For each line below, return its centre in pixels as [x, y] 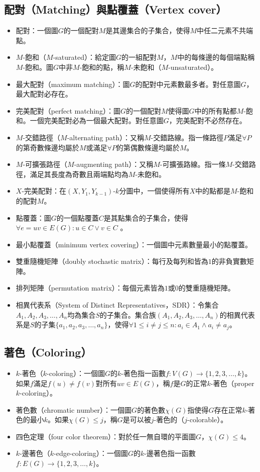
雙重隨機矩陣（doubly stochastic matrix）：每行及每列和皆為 [112, 261]
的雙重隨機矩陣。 [207, 288]
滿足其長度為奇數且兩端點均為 [79, 174]
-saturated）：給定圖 [84, 57]
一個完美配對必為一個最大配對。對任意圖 [97, 120]
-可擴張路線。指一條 [193, 164]
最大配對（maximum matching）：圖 [73, 84]
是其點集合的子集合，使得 [146, 217]
